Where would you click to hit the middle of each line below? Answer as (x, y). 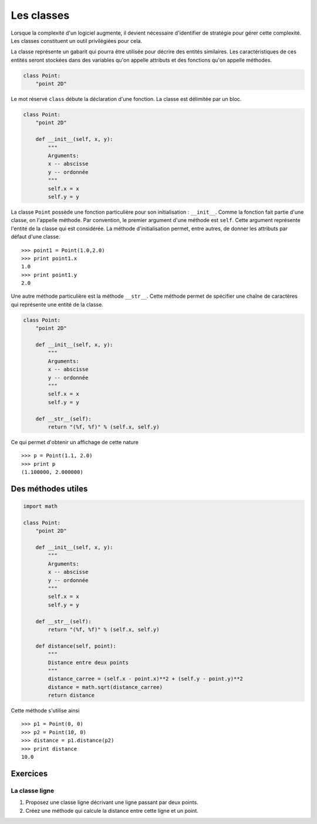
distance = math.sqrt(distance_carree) (105, 687)
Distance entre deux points (88, 662)
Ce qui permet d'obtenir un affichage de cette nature (75, 442)
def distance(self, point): (76, 646)
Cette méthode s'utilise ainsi (45, 711)
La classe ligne (33, 791)
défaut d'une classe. (36, 237)
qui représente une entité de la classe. (57, 304)
